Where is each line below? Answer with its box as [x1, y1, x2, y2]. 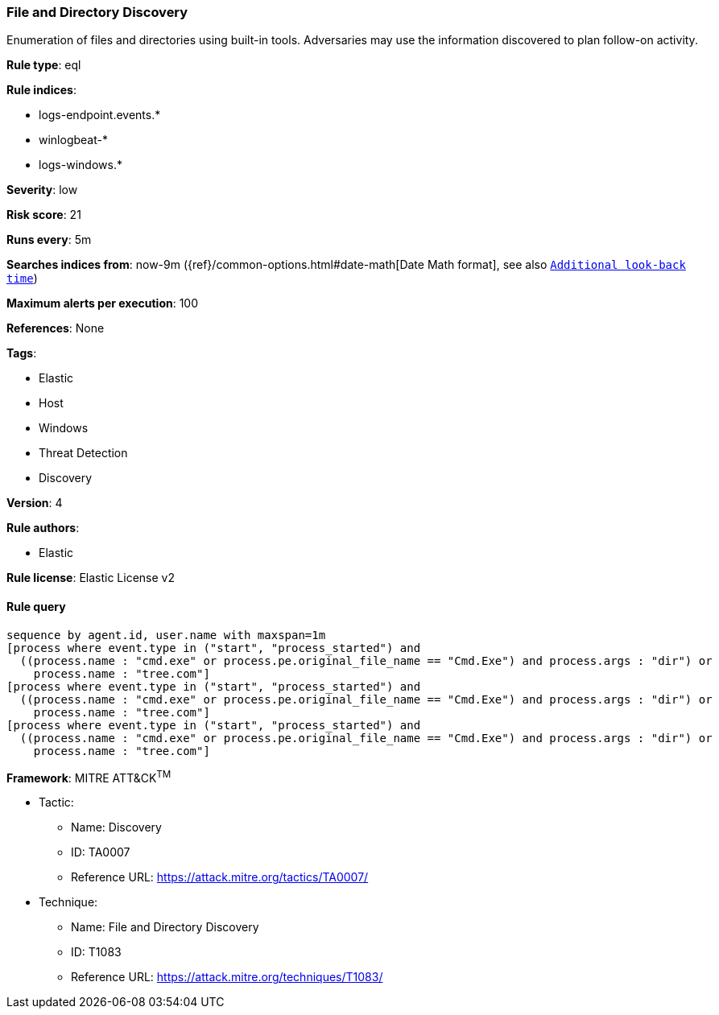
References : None [6, 321, 105, 336]
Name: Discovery [71, 820, 162, 835]
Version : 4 [6, 496, 63, 510]
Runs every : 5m [6, 233, 92, 247]
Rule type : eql [6, 58, 81, 72]
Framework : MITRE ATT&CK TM [6, 768, 171, 785]
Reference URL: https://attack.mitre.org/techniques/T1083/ [71, 970, 383, 984]
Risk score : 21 [6, 208, 81, 222]
